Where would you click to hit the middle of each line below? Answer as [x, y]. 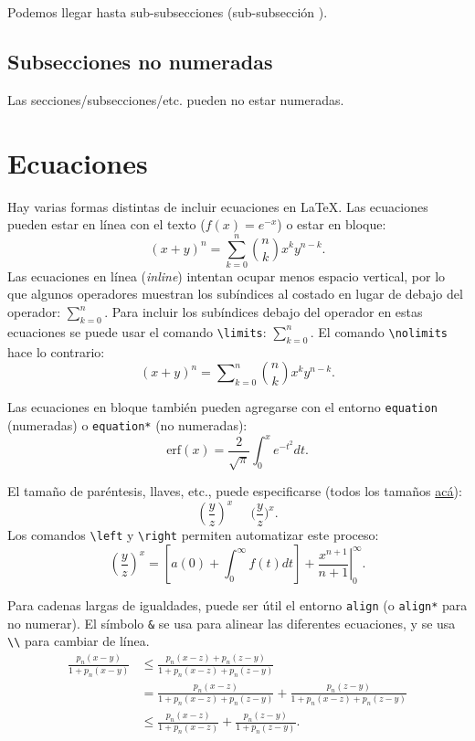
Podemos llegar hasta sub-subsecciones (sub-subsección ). [168, 12]
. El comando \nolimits [379, 331]
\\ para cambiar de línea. [79, 641]
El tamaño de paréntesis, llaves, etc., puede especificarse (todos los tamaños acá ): [235, 491]
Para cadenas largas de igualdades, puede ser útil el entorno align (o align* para [237, 605]
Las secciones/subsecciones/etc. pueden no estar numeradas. [176, 99]
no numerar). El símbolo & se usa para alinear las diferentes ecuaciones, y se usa [232, 623]
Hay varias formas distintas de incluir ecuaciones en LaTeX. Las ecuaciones [218, 206]
